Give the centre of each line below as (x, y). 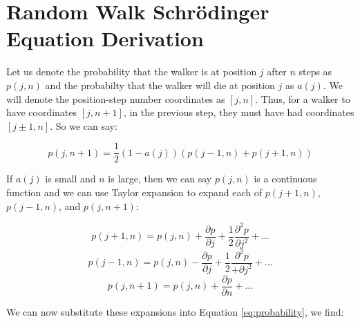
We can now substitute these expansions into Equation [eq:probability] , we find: (175, 312)
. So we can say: (84, 125)
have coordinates (42, 112)
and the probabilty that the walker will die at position (160, 85)
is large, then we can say (160, 179)
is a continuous (285, 179)
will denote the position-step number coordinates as (116, 98)
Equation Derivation (105, 38)
